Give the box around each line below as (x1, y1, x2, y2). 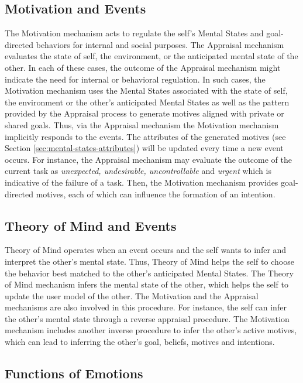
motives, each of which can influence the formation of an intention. (36, 187, 276, 200)
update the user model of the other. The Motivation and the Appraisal (5, 289, 259, 302)
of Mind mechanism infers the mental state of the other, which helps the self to (5, 278, 288, 290)
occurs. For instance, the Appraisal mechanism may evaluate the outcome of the (5, 153, 292, 165)
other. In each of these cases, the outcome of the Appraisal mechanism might (5, 61, 281, 73)
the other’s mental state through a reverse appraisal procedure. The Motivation (5, 312, 290, 324)
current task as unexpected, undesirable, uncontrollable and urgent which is (5, 165, 271, 177)
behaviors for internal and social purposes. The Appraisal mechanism (36, 38, 284, 50)
